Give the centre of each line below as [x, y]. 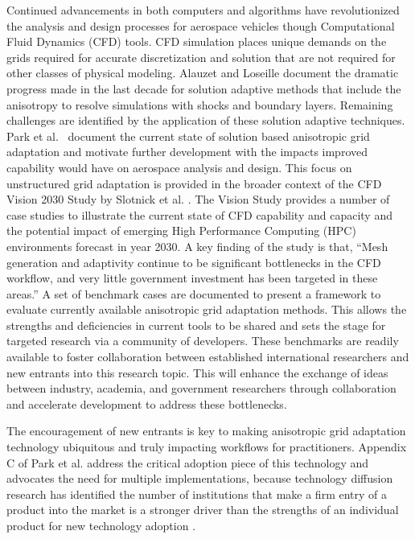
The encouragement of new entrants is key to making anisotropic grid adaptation [206, 431]
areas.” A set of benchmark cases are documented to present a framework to [194, 293]
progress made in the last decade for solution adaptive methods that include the [204, 88]
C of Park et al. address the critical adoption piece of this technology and [188, 462]
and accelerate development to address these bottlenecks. [147, 403]
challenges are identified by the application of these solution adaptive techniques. [206, 120]
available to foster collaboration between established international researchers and [208, 357]
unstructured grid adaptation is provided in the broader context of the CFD [194, 183]
